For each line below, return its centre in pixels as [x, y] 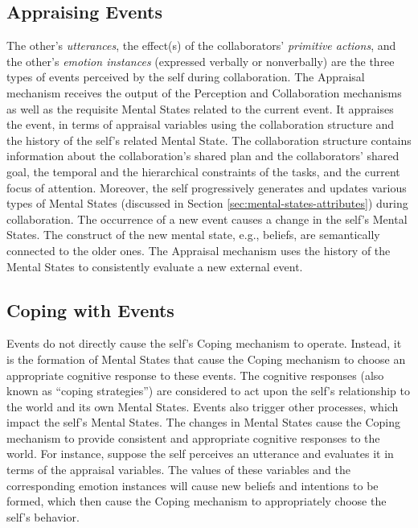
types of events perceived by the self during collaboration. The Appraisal [186, 77]
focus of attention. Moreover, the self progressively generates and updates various [207, 187]
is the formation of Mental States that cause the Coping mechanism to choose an [206, 359]
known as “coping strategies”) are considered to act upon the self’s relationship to [208, 391]
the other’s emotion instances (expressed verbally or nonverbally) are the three [201, 61]
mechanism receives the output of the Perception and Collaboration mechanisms [204, 92]
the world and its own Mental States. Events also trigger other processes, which [203, 406]
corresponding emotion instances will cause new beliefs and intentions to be [193, 485]
